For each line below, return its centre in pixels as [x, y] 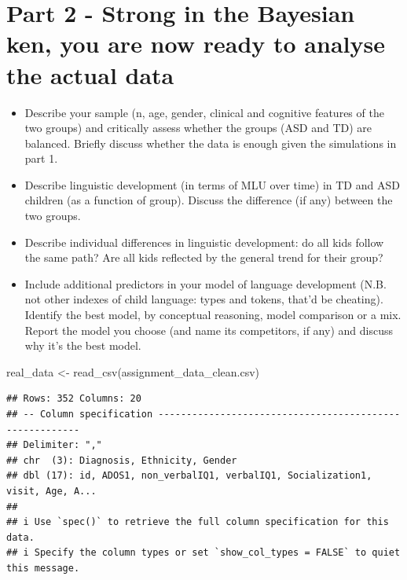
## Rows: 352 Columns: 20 [74, 399]
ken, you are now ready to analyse [196, 44]
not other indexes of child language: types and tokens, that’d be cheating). [204, 299]
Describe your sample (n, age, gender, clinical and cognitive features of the [204, 112]
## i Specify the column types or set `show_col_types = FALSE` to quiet [203, 553]
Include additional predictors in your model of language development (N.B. [205, 283]
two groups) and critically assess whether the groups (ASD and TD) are [198, 128]
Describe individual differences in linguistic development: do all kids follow [204, 242]
